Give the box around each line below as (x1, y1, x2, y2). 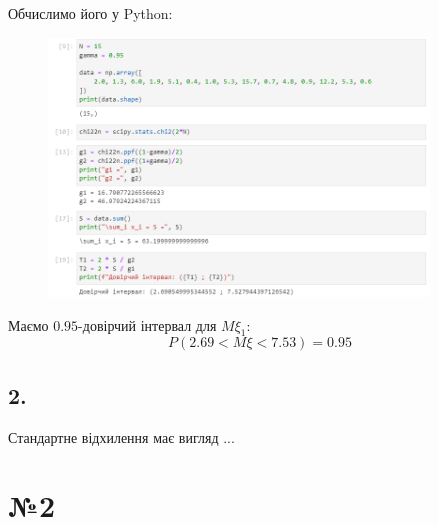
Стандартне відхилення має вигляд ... (8, 426, 235, 447)
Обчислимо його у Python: (8, 3, 173, 23)
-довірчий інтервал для (78, 314, 217, 335)
